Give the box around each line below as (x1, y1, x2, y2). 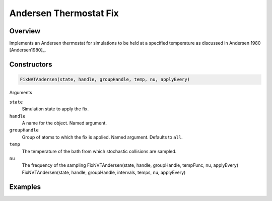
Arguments (9, 90, 33, 96)
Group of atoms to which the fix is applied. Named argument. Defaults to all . (22, 134, 183, 140)
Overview (9, 27, 41, 35)
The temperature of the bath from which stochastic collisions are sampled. (22, 148, 177, 154)
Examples (9, 182, 41, 191)
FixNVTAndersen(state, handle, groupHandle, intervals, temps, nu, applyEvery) (22, 169, 186, 175)
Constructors (9, 60, 52, 69)
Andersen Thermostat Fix (9, 8, 119, 19)
